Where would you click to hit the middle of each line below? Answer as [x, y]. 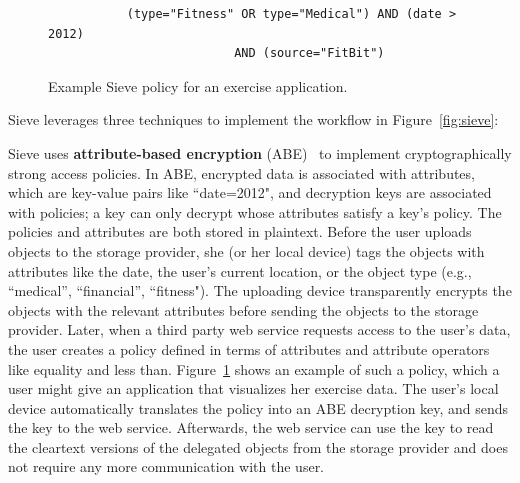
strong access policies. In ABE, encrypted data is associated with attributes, [241, 172]
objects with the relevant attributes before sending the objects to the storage [243, 309]
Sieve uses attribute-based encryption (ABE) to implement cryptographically [260, 152]
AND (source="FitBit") [309, 53]
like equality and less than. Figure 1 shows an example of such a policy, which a [254, 368]
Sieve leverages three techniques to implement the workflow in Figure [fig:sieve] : [253, 119]
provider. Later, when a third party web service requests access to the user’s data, [259, 329]
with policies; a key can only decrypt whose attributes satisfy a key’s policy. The [255, 211]
